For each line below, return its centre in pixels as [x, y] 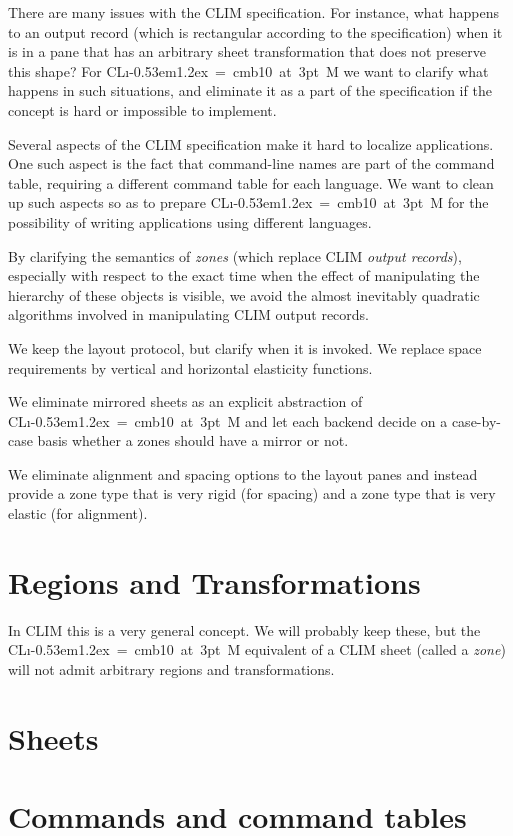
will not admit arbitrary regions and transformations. [171, 668]
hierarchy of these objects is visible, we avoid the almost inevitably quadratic [244, 294]
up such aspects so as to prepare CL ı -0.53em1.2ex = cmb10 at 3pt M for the [248, 202]
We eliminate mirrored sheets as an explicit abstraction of [185, 401]
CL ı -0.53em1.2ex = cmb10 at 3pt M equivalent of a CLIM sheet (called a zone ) [257, 649]
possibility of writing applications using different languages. [190, 221]
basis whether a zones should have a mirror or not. [193, 440]
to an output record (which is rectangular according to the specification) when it [255, 31]
